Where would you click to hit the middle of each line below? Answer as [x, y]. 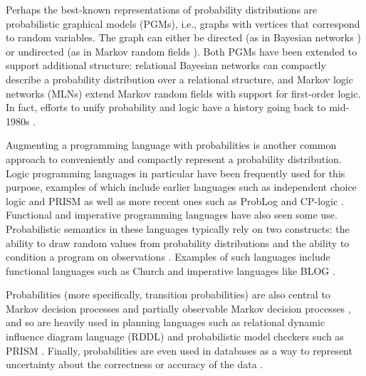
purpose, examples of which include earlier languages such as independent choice [181, 187]
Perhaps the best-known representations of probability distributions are [162, 9]
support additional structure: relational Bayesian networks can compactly [166, 65]
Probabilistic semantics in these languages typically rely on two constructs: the [178, 228]
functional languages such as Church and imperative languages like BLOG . [171, 270]
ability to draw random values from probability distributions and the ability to [178, 242]
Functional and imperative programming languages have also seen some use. [172, 215]
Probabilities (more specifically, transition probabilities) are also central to [168, 294]
